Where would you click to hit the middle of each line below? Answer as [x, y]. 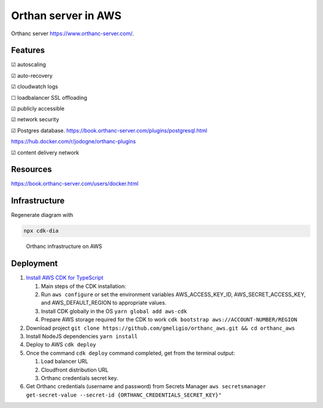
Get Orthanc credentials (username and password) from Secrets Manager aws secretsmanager [146, 386]
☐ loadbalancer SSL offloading [49, 97]
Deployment [34, 264]
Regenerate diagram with [42, 215]
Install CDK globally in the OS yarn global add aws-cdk [114, 311]
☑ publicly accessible [38, 109]
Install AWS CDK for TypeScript [65, 278]
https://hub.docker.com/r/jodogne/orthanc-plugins [74, 142]
